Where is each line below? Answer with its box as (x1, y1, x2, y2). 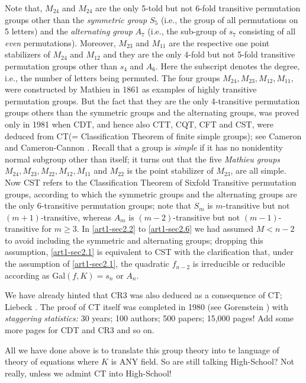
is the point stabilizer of (127, 164, 214, 177)
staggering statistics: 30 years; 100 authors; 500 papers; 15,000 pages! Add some (5, 312, 294, 324)
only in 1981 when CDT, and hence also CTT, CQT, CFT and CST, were (5, 117, 273, 130)
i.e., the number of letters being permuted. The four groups (5, 71, 220, 84)
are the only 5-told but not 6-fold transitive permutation (95, 2, 301, 14)
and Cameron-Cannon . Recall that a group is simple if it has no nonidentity (5, 141, 284, 154)
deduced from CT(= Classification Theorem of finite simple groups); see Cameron (5, 129, 302, 142)
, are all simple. (230, 164, 286, 177)
